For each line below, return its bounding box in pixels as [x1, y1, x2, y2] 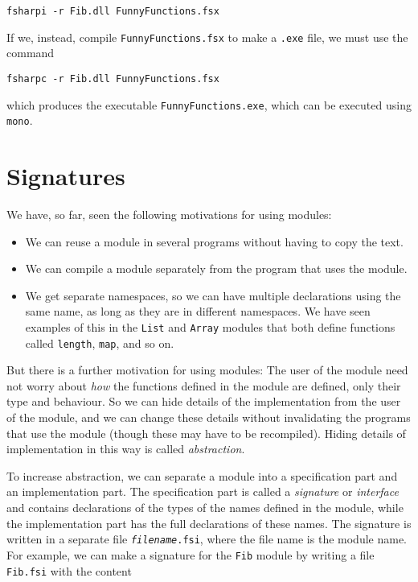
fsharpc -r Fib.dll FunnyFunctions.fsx [6, 72, 219, 85]
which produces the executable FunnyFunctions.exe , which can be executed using [6, 96, 412, 113]
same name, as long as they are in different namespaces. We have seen [25, 303, 371, 320]
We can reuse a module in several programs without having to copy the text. [25, 233, 404, 250]
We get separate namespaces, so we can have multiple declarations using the [25, 287, 401, 303]
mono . [6, 112, 33, 129]
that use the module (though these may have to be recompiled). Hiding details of [6, 424, 406, 441]
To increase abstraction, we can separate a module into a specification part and [6, 467, 398, 484]
